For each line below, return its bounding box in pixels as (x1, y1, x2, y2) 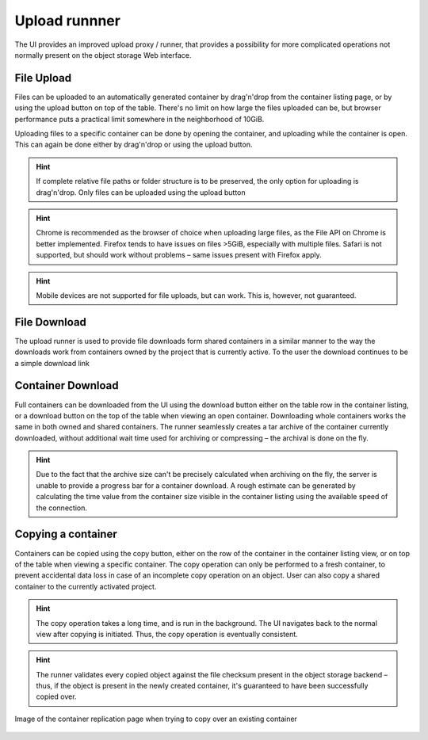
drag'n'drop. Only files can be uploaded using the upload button (36, 187, 246, 197)
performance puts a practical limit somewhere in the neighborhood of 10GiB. (14, 114, 265, 124)
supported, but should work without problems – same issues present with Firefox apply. (36, 250, 323, 260)
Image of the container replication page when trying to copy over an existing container (14, 714, 297, 723)
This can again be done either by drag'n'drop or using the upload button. (14, 139, 253, 150)
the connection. (36, 503, 87, 513)
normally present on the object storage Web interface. (14, 50, 192, 59)
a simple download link (14, 358, 90, 368)
